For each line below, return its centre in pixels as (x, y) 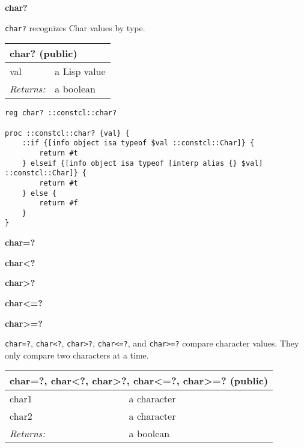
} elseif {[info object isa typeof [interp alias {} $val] (142, 163)
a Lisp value (80, 71)
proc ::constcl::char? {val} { (67, 133)
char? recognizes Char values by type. (75, 27)
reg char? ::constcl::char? (61, 113)
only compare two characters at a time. (77, 355)
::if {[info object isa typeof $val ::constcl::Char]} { (138, 143)
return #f (59, 203)
